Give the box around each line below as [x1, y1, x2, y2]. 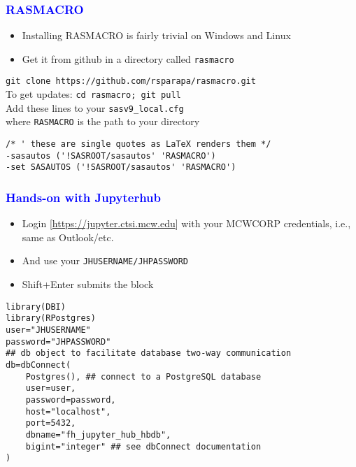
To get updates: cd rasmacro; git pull [6, 87, 181, 101]
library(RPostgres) [6, 313, 96, 324]
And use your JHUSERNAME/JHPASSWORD [22, 253, 188, 268]
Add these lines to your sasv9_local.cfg [6, 100, 184, 115]
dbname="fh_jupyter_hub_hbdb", [25, 429, 171, 440]
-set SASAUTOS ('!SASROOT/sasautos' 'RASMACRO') [6, 162, 236, 173]
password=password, [25, 394, 116, 405]
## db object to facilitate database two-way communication [6, 348, 292, 359]
